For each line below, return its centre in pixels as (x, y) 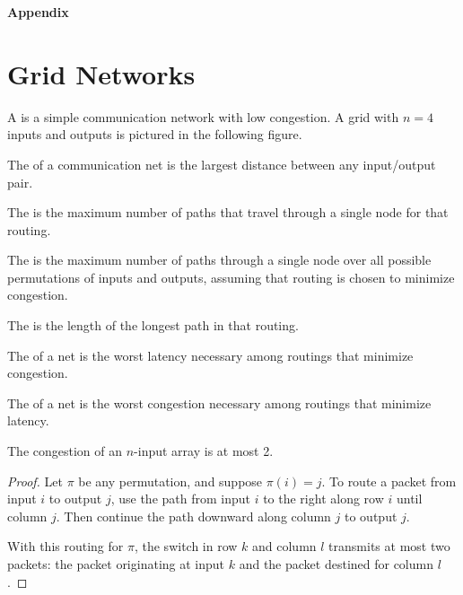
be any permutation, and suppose (170, 481)
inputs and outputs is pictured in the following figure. (155, 134)
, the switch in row (186, 546)
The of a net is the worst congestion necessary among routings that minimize (219, 402)
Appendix (38, 12)
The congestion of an (65, 451)
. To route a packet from (389, 481)
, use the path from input (180, 499)
